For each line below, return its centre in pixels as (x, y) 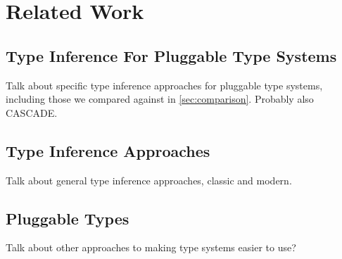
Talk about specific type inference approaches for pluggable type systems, (164, 85)
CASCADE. (32, 112)
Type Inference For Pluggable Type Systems (171, 55)
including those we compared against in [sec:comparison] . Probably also (160, 99)
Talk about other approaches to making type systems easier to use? (151, 247)
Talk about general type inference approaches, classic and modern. (149, 180)
